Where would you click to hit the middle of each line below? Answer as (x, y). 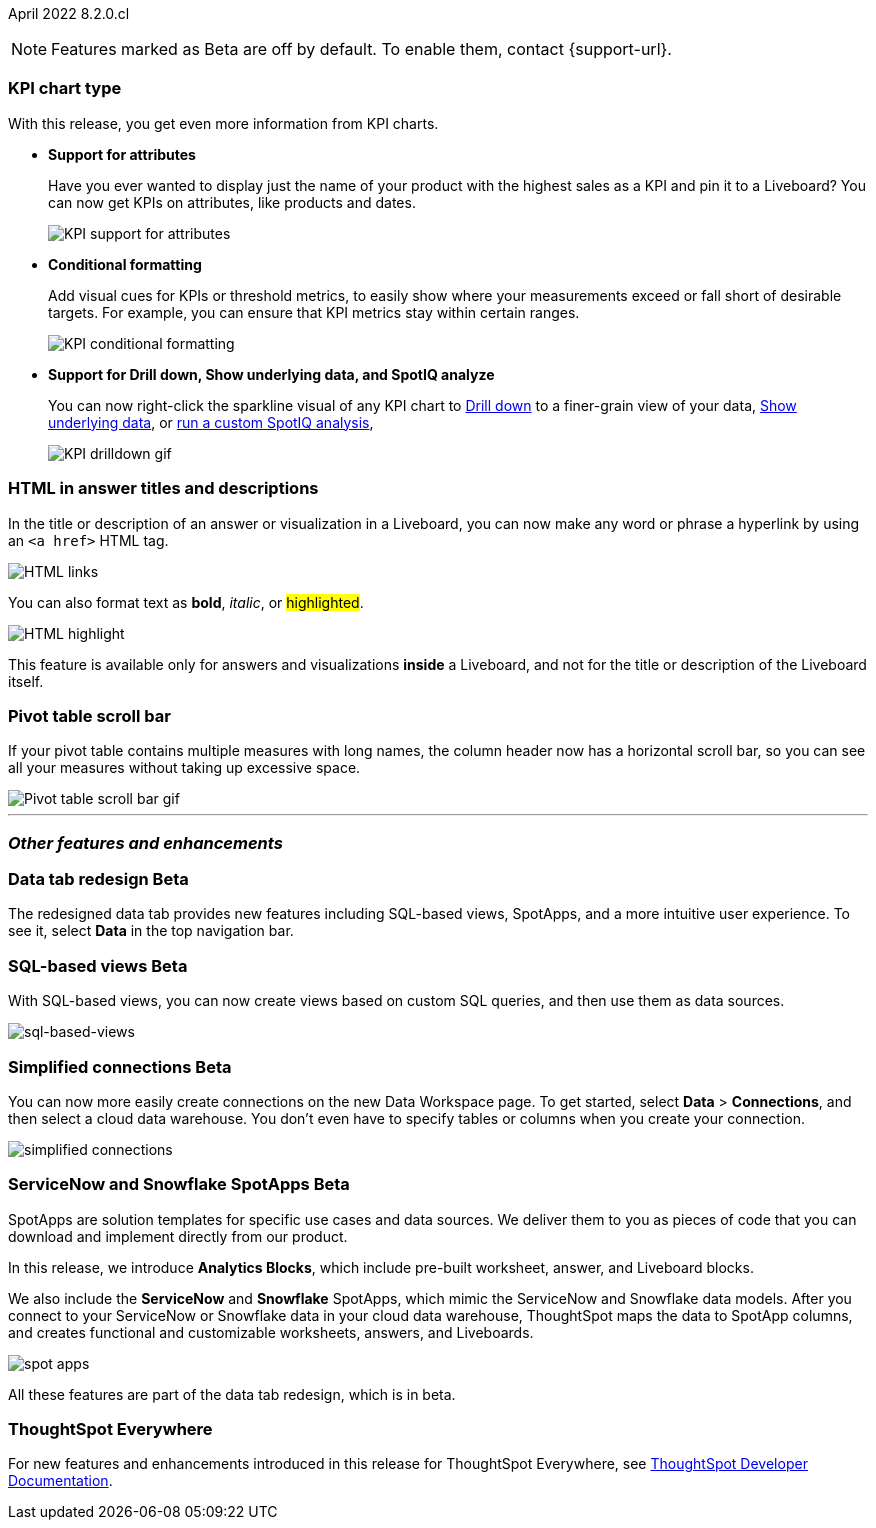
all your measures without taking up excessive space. (184, 768)
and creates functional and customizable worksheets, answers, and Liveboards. (271, 1332)
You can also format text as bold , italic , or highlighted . (186, 602)
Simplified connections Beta (120, 1066)
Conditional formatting (125, 264)
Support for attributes (122, 154)
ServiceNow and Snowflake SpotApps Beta (179, 1184)
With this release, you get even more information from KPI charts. (223, 123)
